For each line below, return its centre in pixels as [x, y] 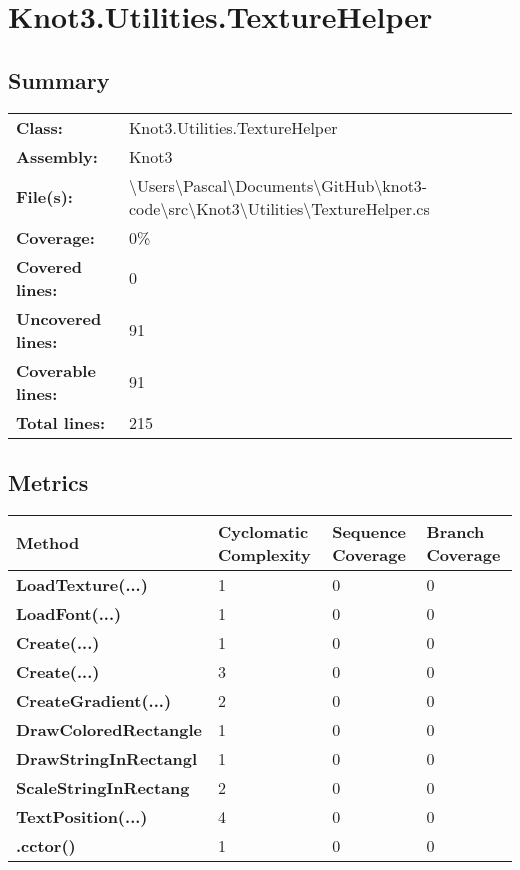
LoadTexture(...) [82, 584]
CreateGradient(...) [94, 700]
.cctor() [46, 845]
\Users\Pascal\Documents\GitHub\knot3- [278, 185]
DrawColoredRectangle [109, 729]
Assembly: [57, 156]
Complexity [264, 554]
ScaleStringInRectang [103, 787]
